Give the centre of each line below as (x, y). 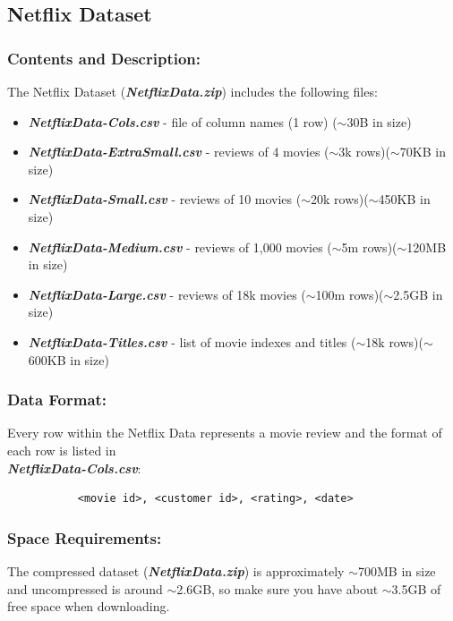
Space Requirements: (85, 537)
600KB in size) (68, 359)
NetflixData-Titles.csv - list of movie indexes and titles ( (192, 341)
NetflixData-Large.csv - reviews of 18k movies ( (167, 294)
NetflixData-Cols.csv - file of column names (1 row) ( (183, 121)
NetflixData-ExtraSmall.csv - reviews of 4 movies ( (179, 152)
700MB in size (397, 570)
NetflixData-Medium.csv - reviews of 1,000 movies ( (180, 247)
